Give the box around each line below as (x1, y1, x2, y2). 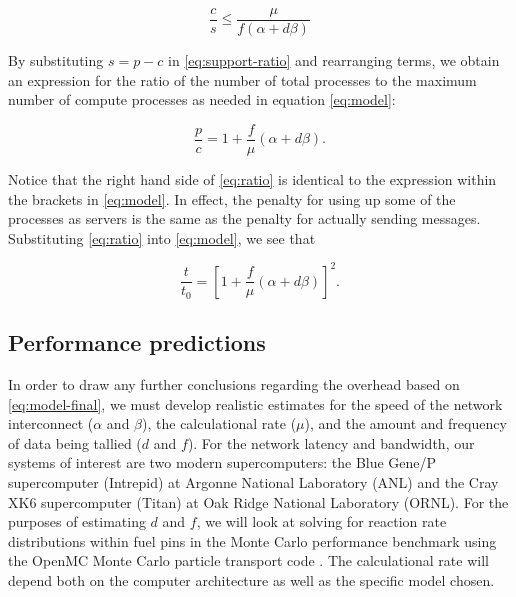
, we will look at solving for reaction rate (196, 511, 447, 532)
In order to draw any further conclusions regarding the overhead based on (8, 374, 460, 395)
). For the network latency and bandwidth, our (187, 432, 475, 453)
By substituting (8, 50, 104, 71)
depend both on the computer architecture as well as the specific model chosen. (8, 569, 495, 590)
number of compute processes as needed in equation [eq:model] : (8, 89, 396, 110)
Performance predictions (8, 327, 266, 358)
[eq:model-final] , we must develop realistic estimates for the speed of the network (8, 393, 503, 414)
